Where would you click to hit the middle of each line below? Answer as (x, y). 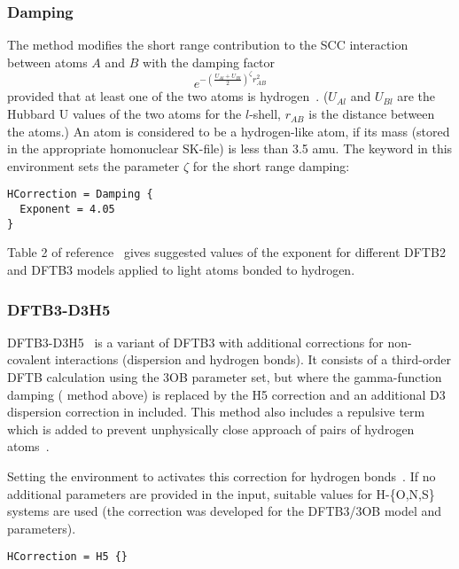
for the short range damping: (271, 165)
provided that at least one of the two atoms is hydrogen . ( (168, 96)
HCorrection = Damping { (80, 195)
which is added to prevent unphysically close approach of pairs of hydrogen (211, 429)
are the (416, 96)
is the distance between (372, 114)
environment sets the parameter (93, 165)
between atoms (47, 62)
